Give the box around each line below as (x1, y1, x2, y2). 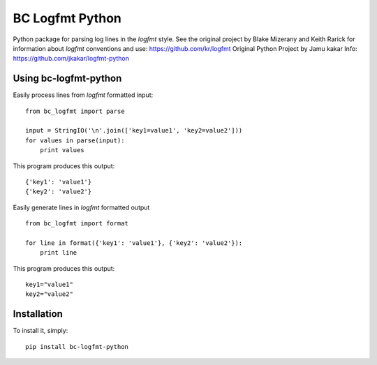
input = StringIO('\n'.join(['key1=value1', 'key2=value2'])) (25, 126, 243, 135)
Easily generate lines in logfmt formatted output (13, 203, 150, 211)
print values (39, 147, 84, 154)
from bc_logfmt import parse (25, 107, 125, 115)
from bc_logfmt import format (25, 220, 129, 228)
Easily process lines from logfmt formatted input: (13, 91, 154, 99)
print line (39, 248, 77, 257)
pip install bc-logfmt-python (25, 343, 129, 350)
